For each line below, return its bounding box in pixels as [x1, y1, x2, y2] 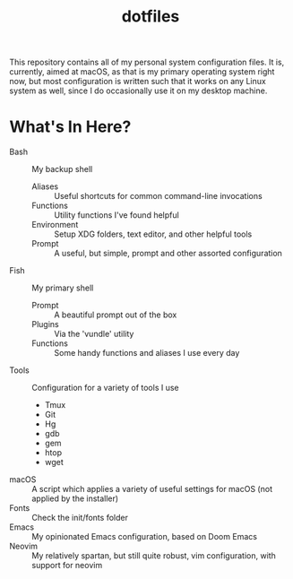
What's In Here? [9, 117, 132, 137]
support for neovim [31, 560, 103, 571]
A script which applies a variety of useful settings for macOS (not [31, 484, 273, 495]
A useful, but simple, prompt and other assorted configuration [54, 248, 282, 259]
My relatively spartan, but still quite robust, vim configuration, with [31, 550, 276, 561]
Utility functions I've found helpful [54, 210, 179, 220]
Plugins [31, 319, 60, 330]
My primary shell [31, 282, 94, 293]
